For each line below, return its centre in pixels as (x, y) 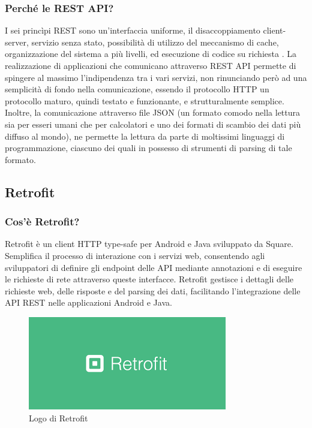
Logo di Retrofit (58, 418)
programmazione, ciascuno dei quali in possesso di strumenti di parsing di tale (148, 148)
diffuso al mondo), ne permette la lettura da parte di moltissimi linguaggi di (145, 136)
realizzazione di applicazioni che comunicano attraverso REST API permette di (151, 65)
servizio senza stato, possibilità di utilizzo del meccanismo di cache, (155, 42)
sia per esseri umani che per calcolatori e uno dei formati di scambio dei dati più (153, 124)
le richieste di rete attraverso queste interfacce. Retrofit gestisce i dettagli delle (149, 279)
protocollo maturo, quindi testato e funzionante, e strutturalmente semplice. (145, 100)
